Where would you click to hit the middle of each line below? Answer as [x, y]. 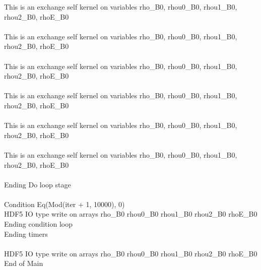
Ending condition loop [38, 224]
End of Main [24, 263]
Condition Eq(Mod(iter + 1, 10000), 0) [64, 204]
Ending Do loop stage [38, 184]
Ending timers [26, 233]
